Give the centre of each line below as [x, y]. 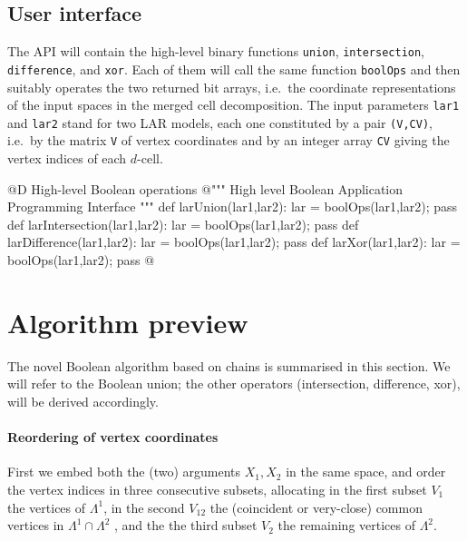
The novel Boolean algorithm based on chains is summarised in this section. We [229, 365]
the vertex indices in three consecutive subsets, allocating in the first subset [217, 489]
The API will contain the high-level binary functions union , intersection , [216, 51]
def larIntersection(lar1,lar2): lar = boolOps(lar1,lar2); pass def [183, 224]
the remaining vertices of [346, 525]
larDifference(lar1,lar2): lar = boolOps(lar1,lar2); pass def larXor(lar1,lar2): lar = [234, 242]
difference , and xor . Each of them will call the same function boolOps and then [234, 69]
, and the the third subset [186, 525]
